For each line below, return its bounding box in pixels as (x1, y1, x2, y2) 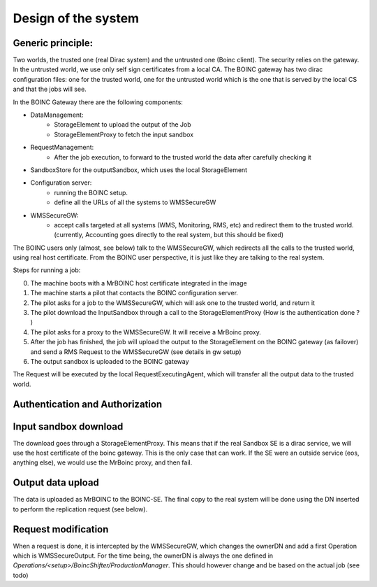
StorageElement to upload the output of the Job (54, 120, 191, 129)
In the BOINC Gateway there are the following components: (13, 98, 183, 106)
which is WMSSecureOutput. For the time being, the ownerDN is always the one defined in (13, 551, 274, 560)
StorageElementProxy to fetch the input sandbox (54, 130, 194, 139)
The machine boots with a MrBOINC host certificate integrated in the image (30, 278, 247, 287)
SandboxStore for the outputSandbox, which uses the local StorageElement (30, 165, 248, 174)
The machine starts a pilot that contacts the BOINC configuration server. (30, 289, 239, 297)
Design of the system (13, 10, 140, 26)
